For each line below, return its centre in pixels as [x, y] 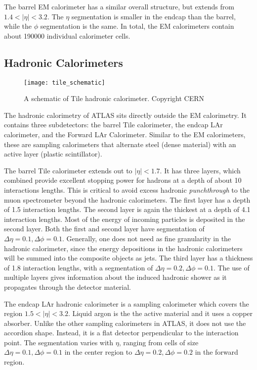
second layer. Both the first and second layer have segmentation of [104, 229]
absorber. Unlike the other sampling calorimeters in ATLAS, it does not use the [125, 323]
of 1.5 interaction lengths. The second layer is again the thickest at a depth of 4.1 [127, 209]
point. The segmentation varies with [59, 342]
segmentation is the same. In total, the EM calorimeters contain [137, 26]
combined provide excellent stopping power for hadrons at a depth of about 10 [123, 180]
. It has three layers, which [200, 170]
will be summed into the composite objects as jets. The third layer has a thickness [128, 258]
